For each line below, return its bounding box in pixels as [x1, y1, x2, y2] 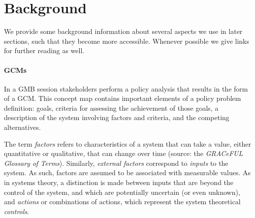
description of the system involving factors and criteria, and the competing [4, 112, 229, 123]
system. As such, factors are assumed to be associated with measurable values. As [4, 167, 251, 178]
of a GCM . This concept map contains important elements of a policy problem [4, 93, 241, 103]
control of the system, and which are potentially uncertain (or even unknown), [4, 187, 240, 197]
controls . [4, 206, 29, 216]
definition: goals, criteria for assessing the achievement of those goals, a [4, 102, 219, 113]
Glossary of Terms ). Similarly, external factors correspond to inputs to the [4, 157, 228, 168]
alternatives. [4, 122, 41, 132]
